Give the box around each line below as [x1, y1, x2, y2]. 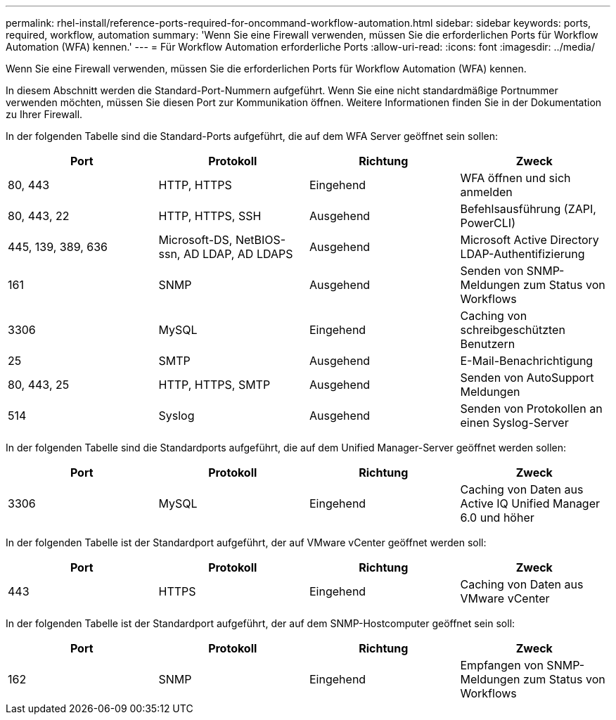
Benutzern [460, 337, 515, 351]
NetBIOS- [235, 233, 286, 247]
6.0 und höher [460, 510, 534, 525]
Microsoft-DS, [158, 233, 233, 247]
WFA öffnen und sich [460, 171, 571, 185]
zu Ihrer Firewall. [6, 108, 83, 120]
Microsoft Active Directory [460, 233, 599, 247]
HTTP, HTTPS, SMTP [158, 378, 271, 392]
